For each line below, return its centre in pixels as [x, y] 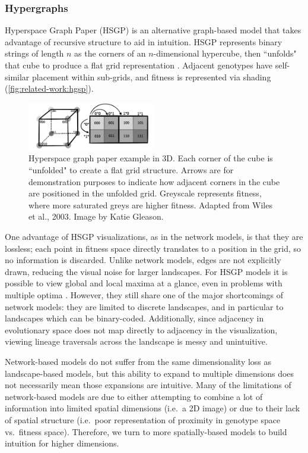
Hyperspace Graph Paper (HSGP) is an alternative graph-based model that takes [153, 30]
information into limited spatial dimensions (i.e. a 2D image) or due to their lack [153, 408]
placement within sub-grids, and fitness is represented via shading [152, 76]
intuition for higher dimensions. [62, 443]
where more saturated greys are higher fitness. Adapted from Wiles [150, 204]
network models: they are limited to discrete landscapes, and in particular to [144, 306]
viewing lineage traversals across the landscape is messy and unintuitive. [136, 341]
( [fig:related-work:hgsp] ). [49, 88]
